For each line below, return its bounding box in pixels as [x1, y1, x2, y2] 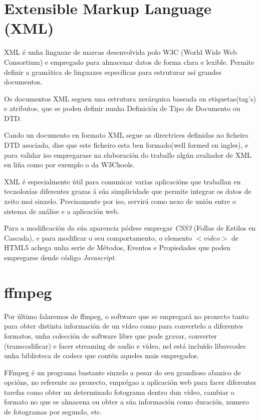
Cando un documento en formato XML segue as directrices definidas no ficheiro [4, 130, 248, 140]
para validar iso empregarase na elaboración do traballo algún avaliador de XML [4, 149, 251, 160]
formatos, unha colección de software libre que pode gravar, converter [4, 330, 217, 341]
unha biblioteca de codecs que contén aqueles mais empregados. [4, 350, 199, 361]
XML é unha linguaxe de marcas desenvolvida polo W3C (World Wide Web [4, 47, 237, 57]
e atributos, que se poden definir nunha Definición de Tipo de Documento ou [4, 103, 240, 114]
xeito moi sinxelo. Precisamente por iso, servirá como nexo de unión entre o [4, 196, 236, 206]
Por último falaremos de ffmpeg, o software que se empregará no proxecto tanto [4, 310, 248, 321]
